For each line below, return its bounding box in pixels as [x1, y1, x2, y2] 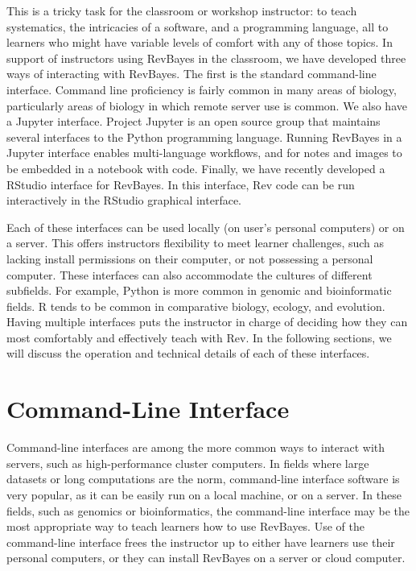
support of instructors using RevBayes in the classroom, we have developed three [6, 49, 406, 66]
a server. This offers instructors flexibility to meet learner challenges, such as [6, 234, 385, 251]
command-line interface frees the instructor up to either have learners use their [6, 533, 395, 550]
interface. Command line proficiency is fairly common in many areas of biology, [6, 81, 397, 97]
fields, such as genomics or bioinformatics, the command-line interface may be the [6, 502, 410, 519]
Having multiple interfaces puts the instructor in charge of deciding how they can [6, 313, 408, 330]
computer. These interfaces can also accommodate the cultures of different [6, 266, 373, 283]
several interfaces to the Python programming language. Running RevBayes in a [6, 128, 402, 145]
